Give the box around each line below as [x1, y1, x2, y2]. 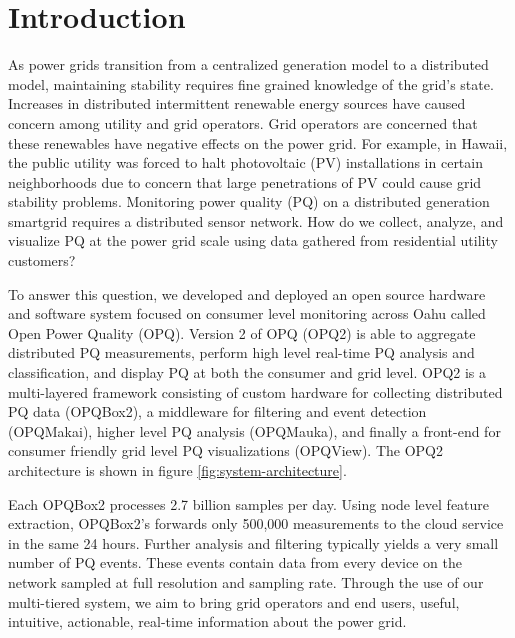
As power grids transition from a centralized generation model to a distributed [8, 54, 489, 75]
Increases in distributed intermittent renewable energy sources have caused [8, 93, 466, 114]
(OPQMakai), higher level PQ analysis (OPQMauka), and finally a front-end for [8, 420, 501, 441]
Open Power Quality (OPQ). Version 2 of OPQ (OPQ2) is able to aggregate [8, 322, 476, 343]
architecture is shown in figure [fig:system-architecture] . [8, 460, 347, 480]
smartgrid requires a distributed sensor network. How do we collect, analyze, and [8, 210, 504, 231]
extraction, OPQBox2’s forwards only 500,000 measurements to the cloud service [8, 513, 504, 534]
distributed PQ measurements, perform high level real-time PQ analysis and [8, 342, 475, 363]
